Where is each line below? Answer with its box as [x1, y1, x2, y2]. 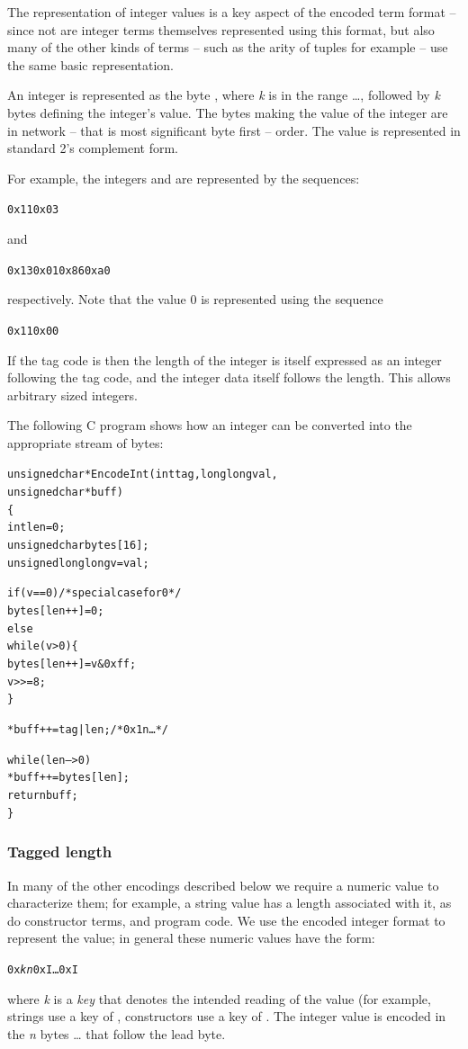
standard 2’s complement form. [7, 139, 179, 157]
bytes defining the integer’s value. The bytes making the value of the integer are [7, 103, 448, 121]
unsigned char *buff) [7, 486, 123, 499]
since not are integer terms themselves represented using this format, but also [7, 20, 435, 39]
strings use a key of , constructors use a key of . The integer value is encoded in [7, 1007, 446, 1026]
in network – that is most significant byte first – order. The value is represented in [7, 121, 461, 139]
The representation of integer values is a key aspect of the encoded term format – [7, 3, 456, 21]
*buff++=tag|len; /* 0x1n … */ [7, 723, 169, 736]
